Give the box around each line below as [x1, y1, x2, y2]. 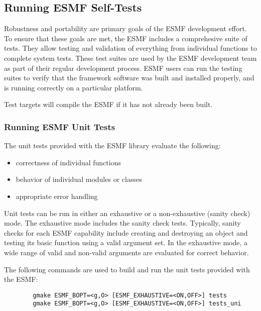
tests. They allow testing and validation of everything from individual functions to [4, 43, 257, 53]
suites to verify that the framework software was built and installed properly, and [4, 72, 254, 83]
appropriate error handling [16, 190, 98, 201]
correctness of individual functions [16, 157, 121, 167]
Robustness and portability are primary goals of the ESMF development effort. [4, 23, 247, 34]
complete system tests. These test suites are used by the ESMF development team [4, 52, 257, 63]
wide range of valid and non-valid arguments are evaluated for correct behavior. [4, 247, 249, 257]
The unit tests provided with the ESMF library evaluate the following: [4, 140, 221, 151]
